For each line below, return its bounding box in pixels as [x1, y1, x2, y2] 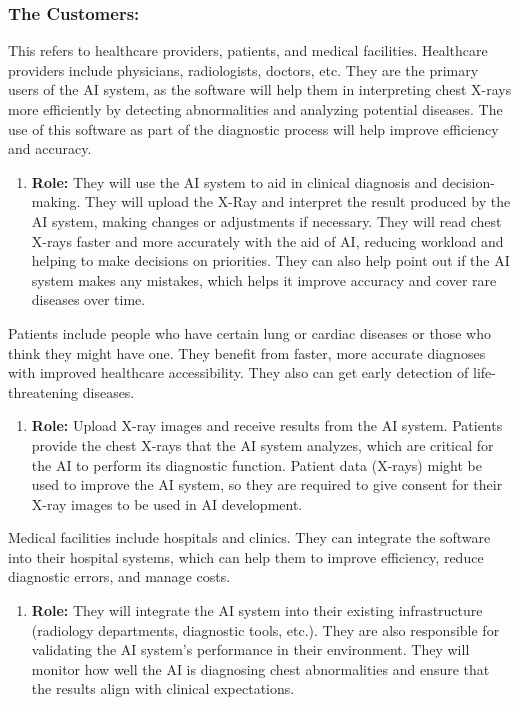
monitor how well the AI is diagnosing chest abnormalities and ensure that [31, 658, 490, 679]
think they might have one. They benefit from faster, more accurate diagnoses [8, 342, 486, 363]
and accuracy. [8, 138, 92, 159]
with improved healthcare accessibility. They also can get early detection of [8, 362, 469, 383]
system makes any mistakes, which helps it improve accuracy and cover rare [31, 269, 497, 290]
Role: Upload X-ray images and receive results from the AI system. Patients [31, 415, 503, 436]
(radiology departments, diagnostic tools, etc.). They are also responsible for [31, 619, 500, 640]
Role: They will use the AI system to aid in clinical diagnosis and [31, 171, 438, 192]
